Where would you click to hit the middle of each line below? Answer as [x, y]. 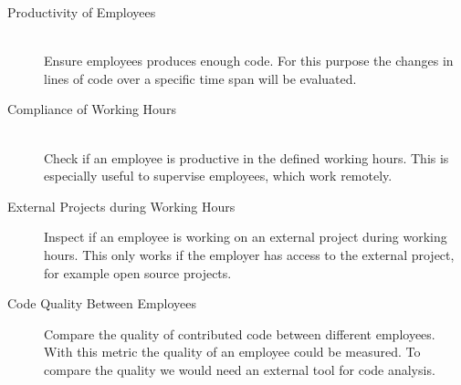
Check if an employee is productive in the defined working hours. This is [246, 157]
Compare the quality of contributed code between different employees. [240, 333]
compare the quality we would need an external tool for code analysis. [240, 369]
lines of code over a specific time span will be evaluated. [200, 78]
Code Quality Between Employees [102, 303]
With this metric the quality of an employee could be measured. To [232, 352]
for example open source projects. [138, 272]
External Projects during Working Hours [121, 206]
